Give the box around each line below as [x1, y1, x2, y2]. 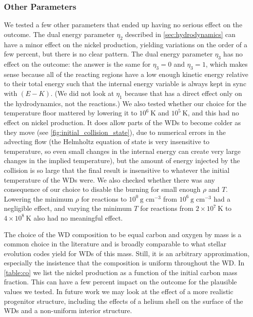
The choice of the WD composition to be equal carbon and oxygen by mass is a [4, 229, 242, 239]
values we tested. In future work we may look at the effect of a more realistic [4, 286, 234, 297]
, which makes [206, 59, 248, 69]
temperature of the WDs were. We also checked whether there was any [4, 174, 215, 185]
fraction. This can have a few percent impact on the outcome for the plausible [4, 277, 237, 287]
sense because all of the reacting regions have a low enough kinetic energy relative [4, 69, 249, 79]
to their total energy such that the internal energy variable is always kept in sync [4, 78, 247, 89]
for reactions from [140, 203, 194, 213]
